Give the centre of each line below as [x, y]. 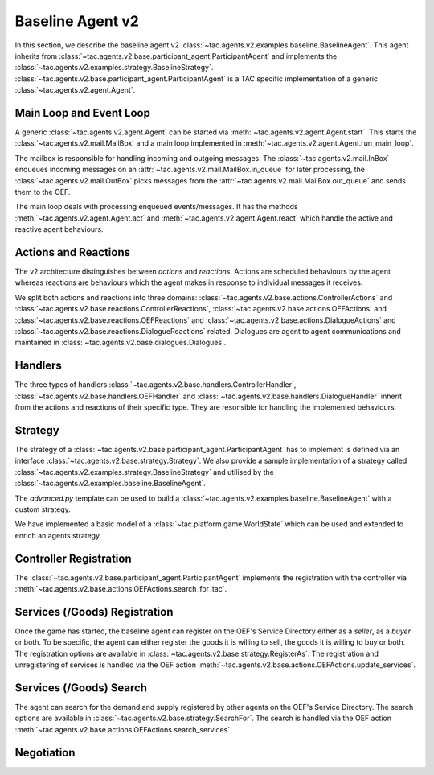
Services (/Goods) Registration [94, 612]
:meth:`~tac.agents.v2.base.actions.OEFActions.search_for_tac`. [121, 589]
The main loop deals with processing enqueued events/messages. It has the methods [156, 207]
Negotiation [45, 752]
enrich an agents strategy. [58, 535]
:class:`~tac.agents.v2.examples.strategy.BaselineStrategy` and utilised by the [145, 472]
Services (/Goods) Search [81, 688]
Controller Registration [73, 558]
